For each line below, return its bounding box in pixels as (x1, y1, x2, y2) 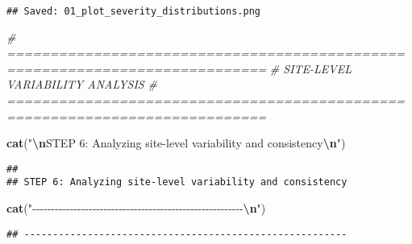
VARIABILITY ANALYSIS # (6, 76, 157, 93)
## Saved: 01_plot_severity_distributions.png (6, 6, 260, 17)
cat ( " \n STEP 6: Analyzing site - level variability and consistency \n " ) (6, 134, 346, 151)
